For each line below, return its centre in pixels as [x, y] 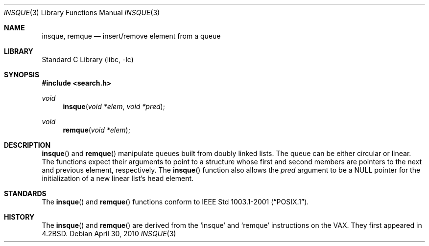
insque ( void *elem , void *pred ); [114, 106]
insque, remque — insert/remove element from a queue [131, 36]
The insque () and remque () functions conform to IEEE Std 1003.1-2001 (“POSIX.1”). [175, 202]
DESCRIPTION [27, 145]
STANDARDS [25, 193]
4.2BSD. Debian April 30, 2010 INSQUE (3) [109, 234]
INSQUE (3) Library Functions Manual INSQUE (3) [82, 12]
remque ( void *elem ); [96, 130]
